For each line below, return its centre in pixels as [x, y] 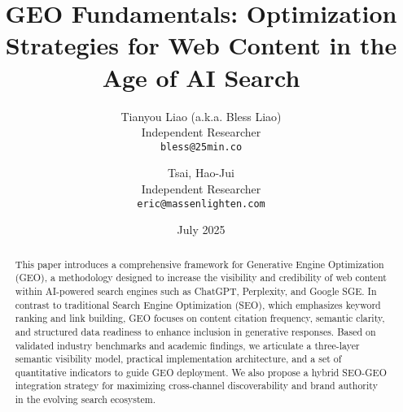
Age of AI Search [201, 77]
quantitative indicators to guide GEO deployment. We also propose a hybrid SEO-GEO [201, 372]
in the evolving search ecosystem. [85, 399]
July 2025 [201, 230]
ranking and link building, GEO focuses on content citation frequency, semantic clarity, [200, 318]
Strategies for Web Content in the [201, 45]
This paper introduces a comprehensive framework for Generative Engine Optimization [199, 264]
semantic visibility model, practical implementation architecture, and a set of [178, 359]
